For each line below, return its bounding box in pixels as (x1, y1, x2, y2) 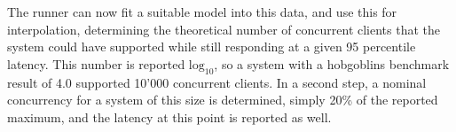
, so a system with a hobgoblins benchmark (214, 54, 450, 73)
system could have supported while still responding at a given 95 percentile (7, 37, 416, 56)
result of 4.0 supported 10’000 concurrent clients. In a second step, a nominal (7, 73, 427, 91)
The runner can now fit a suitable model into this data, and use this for (7, 3, 397, 20)
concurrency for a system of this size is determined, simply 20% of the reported (7, 90, 438, 109)
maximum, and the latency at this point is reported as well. (7, 107, 332, 126)
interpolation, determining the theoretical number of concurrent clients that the (7, 19, 441, 38)
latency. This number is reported (7, 54, 185, 73)
